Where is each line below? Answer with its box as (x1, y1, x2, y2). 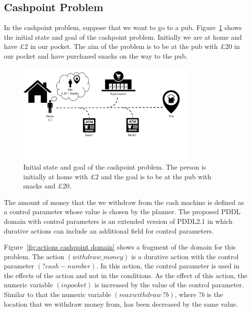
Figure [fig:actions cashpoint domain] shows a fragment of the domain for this (4, 242, 236, 252)
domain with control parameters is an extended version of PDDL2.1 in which (4, 216, 233, 226)
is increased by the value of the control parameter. (94, 280, 244, 290)
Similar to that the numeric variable (4, 289, 111, 299)
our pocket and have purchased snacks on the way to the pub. (4, 50, 188, 61)
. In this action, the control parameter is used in (96, 261, 240, 271)
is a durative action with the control (131, 251, 239, 261)
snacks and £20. (23, 181, 72, 191)
